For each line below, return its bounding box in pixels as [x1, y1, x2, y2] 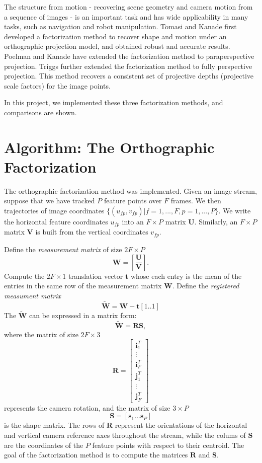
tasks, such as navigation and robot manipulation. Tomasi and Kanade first [4, 21, 237, 32]
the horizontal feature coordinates [4, 216, 108, 227]
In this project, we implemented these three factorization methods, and [4, 97, 223, 108]
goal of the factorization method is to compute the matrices [4, 449, 188, 460]
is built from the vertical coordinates [35, 226, 148, 237]
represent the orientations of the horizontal [115, 420, 247, 430]
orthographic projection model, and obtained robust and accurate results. [4, 41, 230, 51]
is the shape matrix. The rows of [4, 420, 105, 430]
